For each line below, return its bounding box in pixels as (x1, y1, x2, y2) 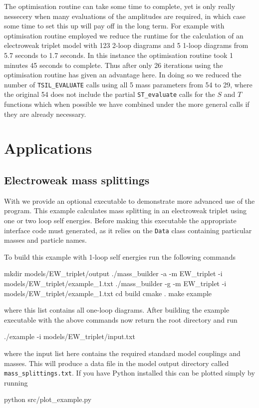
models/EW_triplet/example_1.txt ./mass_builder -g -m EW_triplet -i (4, 278, 227, 289)
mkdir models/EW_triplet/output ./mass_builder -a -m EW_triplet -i (4, 268, 223, 279)
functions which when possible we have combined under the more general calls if (4, 99, 250, 109)
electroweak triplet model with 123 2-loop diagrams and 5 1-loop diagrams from (4, 40, 249, 50)
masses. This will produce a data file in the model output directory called (4, 358, 229, 368)
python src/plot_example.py (4, 394, 92, 405)
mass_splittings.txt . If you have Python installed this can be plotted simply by (4, 368, 255, 378)
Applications (4, 138, 92, 158)
